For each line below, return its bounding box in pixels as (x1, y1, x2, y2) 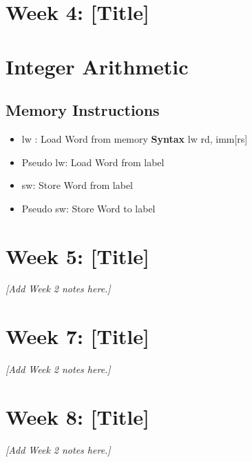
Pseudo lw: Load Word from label (21, 154, 165, 169)
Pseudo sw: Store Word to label (21, 201, 156, 215)
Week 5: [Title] (6, 241, 149, 270)
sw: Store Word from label (21, 178, 134, 192)
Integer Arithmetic (6, 52, 189, 80)
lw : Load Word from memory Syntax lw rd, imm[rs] (21, 131, 248, 145)
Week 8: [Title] (6, 402, 149, 430)
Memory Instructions (6, 99, 160, 121)
